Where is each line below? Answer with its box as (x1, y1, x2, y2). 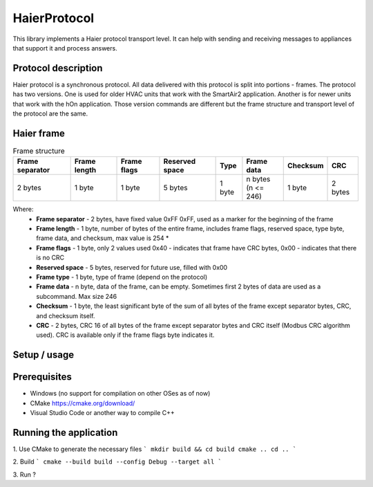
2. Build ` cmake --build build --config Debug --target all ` (12, 457, 222, 466)
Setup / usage (12, 349, 75, 361)
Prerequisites (12, 371, 72, 383)
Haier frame (12, 127, 66, 139)
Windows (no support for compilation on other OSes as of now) (30, 389, 211, 398)
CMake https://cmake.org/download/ (30, 398, 135, 407)
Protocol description (12, 62, 103, 74)
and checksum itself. (36, 311, 95, 320)
